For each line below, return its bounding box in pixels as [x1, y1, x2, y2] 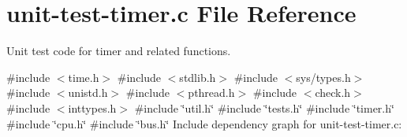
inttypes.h [68, 99, 117, 116]
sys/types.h [296, 68, 351, 85]
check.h [315, 84, 351, 101]
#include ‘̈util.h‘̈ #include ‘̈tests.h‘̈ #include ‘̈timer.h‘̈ [134, 99, 394, 116]
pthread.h [188, 84, 235, 101]
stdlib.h [179, 68, 216, 85]
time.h [68, 68, 99, 85]
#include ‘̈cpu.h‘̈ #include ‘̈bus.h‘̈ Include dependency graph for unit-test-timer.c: [6, 115, 402, 131]
